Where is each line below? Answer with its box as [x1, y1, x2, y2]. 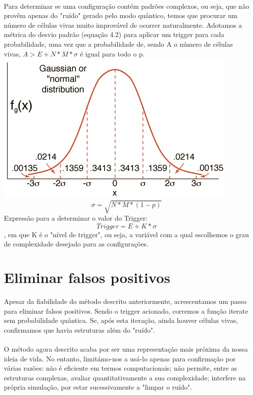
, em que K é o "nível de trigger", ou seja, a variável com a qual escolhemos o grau [4, 229, 249, 239]
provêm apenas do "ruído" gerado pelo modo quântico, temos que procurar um [4, 10, 237, 20]
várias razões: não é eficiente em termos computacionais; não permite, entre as [4, 363, 237, 373]
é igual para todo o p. [80, 48, 145, 58]
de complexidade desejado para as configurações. [4, 239, 149, 249]
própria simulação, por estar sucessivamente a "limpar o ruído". [4, 382, 192, 392]
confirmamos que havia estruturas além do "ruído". [4, 324, 155, 335]
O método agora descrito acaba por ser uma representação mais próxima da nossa [4, 344, 248, 354]
